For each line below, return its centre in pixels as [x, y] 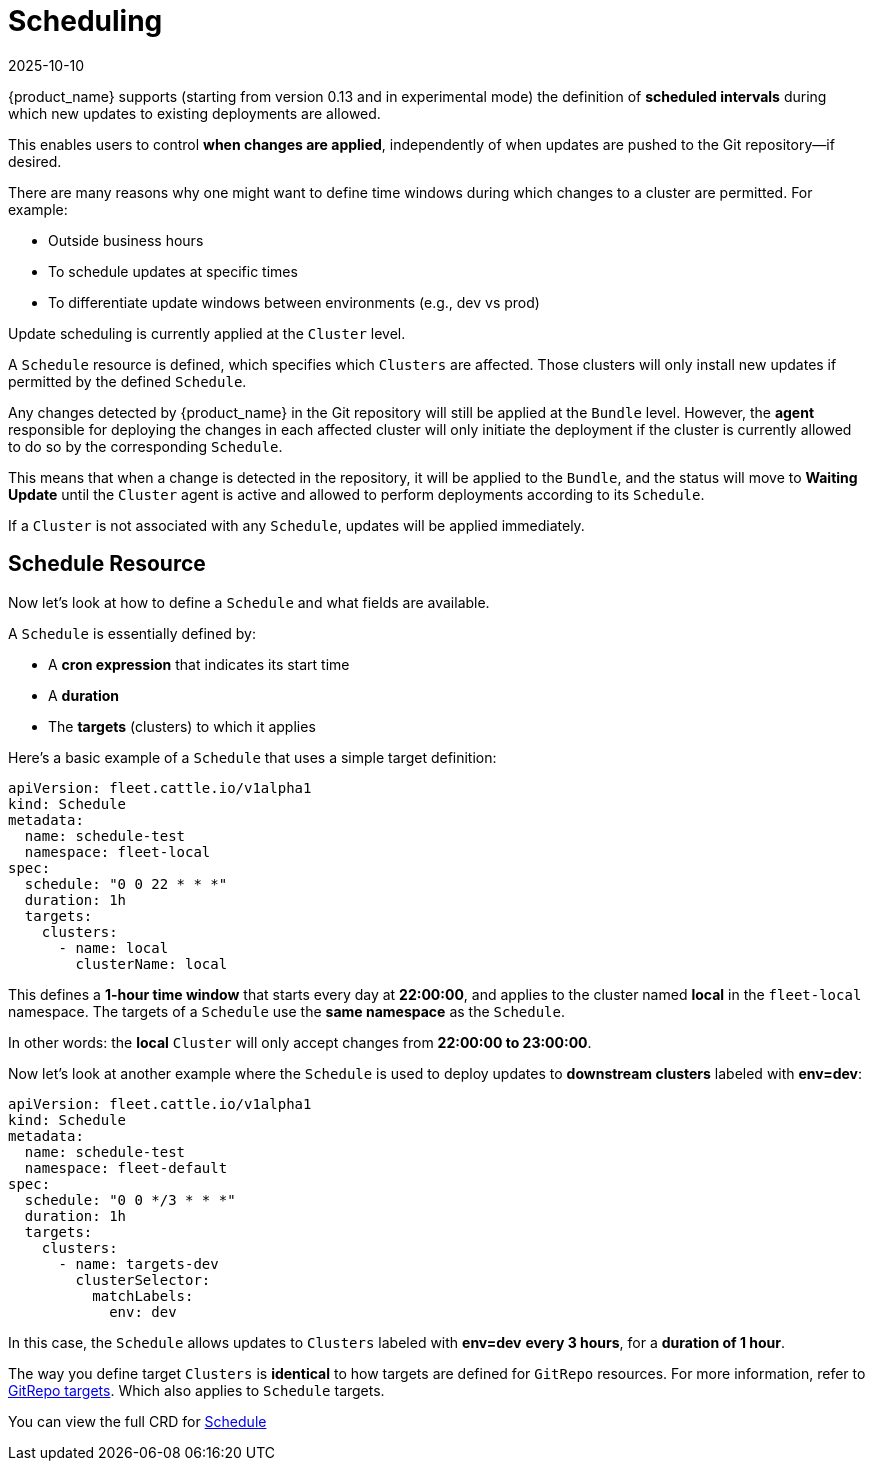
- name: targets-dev [138, 1263]
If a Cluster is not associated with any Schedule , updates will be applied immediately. [296, 525]
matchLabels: [143, 1295]
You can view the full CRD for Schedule [137, 1421]
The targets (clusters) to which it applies [182, 726]
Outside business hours [126, 240]
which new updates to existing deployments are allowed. [194, 113]
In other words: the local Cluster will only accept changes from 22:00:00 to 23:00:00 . [300, 1042]
